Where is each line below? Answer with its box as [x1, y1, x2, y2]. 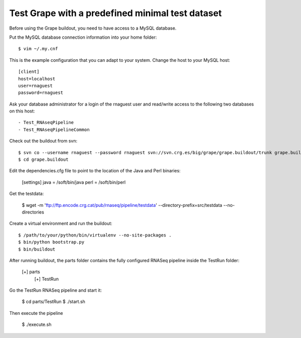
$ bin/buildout [18, 246, 56, 252]
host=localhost [18, 76, 56, 81]
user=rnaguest [18, 83, 53, 88]
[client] [18, 69, 40, 75]
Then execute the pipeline [9, 310, 63, 316]
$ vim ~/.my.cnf [18, 46, 58, 52]
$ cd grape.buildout [18, 157, 69, 163]
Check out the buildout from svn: [9, 138, 78, 144]
